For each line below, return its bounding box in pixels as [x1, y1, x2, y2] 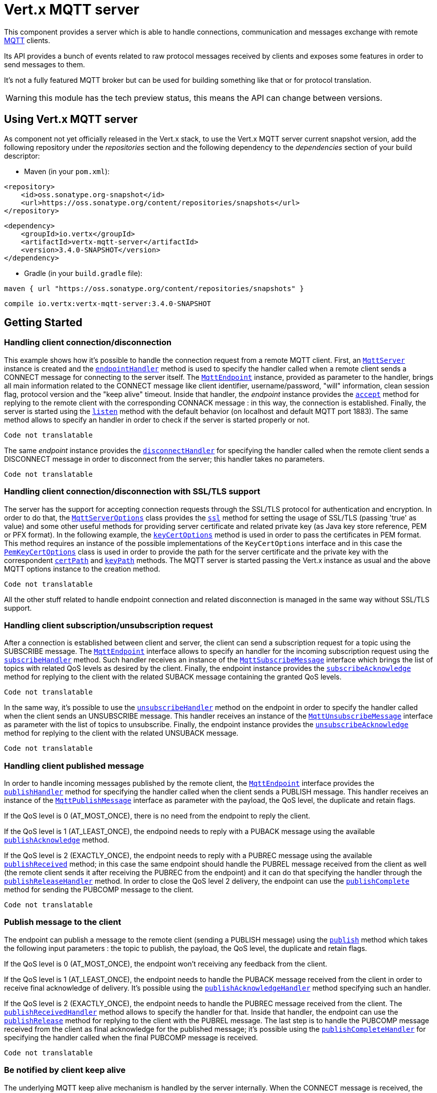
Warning [6, 92, 37, 103]
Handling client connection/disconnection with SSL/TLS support [4, 486, 261, 497]
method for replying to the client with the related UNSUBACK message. [4, 729, 239, 738]
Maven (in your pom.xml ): [24, 167, 110, 176]
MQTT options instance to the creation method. [4, 564, 160, 573]
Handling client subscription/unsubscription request [4, 620, 213, 630]
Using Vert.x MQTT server [4, 113, 138, 126]
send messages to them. [4, 60, 85, 69]
